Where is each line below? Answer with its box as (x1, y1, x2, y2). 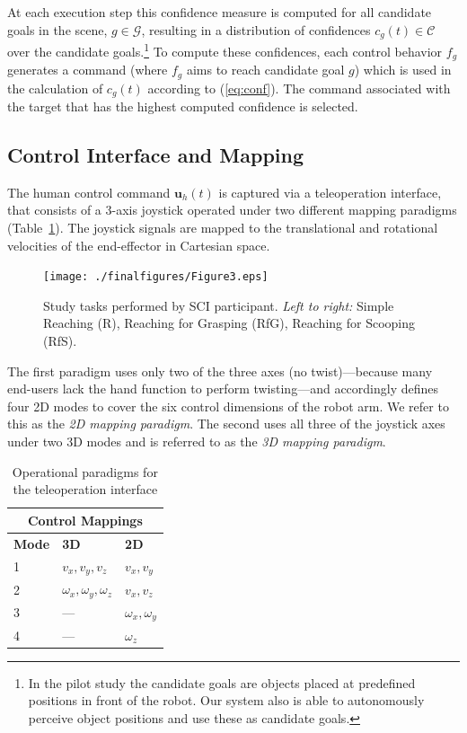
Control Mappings (27, 510, 143, 529)
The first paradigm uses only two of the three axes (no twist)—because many (7, 361, 433, 380)
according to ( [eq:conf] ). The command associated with (147, 78, 451, 97)
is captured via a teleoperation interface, (218, 182, 442, 201)
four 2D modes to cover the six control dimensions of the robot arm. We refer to (7, 396, 449, 415)
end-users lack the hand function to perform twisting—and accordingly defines (7, 379, 439, 398)
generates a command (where (7, 60, 168, 79)
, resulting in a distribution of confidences (141, 20, 371, 39)
